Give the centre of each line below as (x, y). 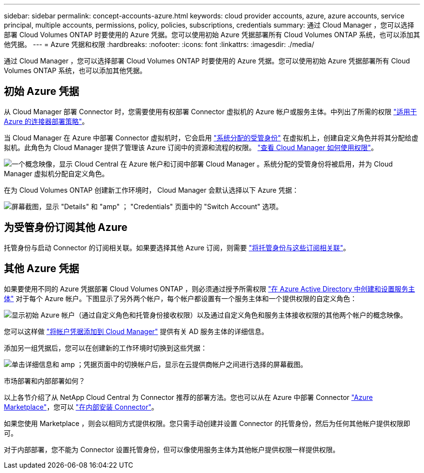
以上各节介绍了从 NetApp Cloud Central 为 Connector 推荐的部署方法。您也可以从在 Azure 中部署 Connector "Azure (189, 397)
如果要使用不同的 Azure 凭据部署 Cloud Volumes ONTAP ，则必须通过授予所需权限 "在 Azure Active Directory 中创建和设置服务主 (210, 289)
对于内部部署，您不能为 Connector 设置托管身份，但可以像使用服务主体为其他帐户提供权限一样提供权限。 (172, 449)
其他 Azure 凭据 (42, 269)
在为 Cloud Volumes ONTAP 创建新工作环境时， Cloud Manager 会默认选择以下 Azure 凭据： (151, 190)
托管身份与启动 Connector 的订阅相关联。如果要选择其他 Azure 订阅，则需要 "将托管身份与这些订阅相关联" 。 (177, 247)
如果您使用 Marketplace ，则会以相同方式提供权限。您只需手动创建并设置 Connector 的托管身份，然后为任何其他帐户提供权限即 (207, 423)
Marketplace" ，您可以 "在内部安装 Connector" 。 (81, 407)
